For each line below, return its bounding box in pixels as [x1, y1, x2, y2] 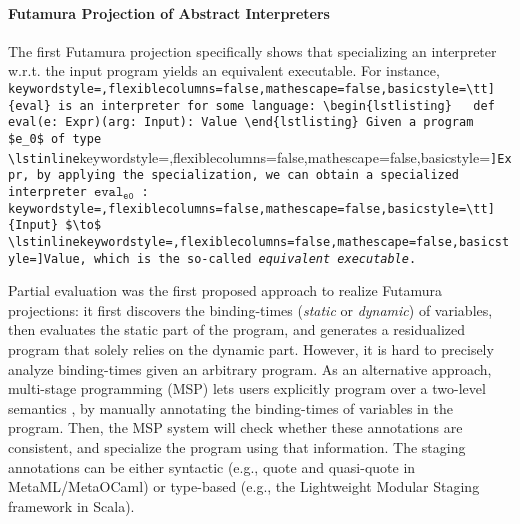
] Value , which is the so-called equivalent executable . [36, 251, 417, 266]
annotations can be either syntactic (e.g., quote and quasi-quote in [8, 456, 416, 477]
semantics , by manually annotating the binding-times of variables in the [8, 397, 453, 418]
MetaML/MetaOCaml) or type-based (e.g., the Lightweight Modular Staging [8, 476, 480, 497]
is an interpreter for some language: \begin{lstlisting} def [58, 98, 495, 113]
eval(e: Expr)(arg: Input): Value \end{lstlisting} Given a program [8, 115, 474, 130]
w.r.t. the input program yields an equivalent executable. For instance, [8, 60, 440, 81]
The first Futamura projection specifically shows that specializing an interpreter [8, 40, 497, 61]
